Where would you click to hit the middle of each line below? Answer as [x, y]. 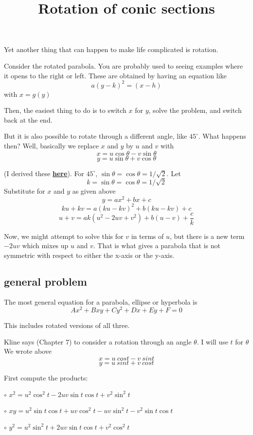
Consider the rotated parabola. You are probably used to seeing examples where [123, 65]
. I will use [212, 341]
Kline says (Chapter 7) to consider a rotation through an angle [98, 341]
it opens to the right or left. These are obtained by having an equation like [115, 75]
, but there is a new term [207, 236]
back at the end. [28, 119]
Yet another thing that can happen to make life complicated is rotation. [111, 49]
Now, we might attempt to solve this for [64, 236]
